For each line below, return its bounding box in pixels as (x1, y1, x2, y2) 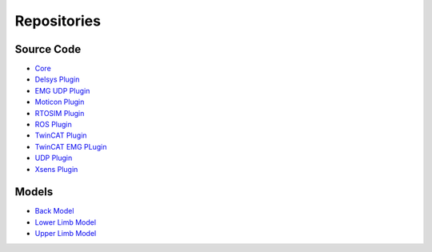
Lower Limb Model (34, 217, 96, 227)
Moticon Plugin (34, 97, 85, 107)
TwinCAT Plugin (34, 130, 87, 140)
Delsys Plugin (34, 74, 80, 84)
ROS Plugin (34, 120, 72, 130)
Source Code (14, 42, 82, 56)
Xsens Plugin (34, 164, 78, 174)
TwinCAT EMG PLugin (34, 142, 107, 151)
